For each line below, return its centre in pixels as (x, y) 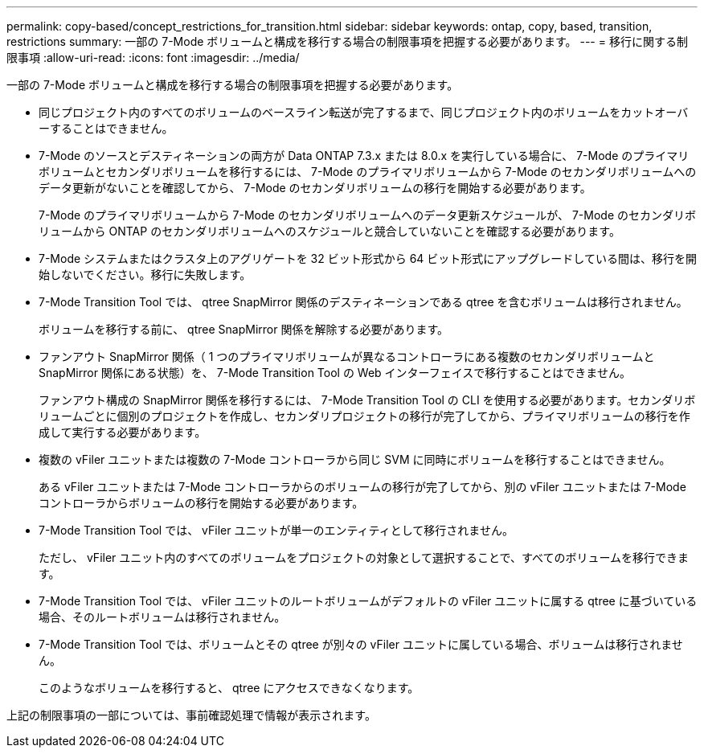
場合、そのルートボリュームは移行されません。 (162, 617)
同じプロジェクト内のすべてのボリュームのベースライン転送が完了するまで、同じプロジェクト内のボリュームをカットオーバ (364, 112)
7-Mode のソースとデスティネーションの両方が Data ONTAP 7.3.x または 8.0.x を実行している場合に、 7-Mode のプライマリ (364, 156)
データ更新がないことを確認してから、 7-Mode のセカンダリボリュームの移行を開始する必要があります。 (315, 188)
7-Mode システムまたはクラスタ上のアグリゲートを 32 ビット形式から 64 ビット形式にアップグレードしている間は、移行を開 (368, 258)
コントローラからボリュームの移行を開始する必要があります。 (201, 503)
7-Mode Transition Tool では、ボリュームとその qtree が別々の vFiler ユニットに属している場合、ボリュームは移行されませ (361, 644)
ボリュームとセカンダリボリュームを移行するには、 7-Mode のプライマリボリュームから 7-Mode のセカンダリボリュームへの (368, 172)
